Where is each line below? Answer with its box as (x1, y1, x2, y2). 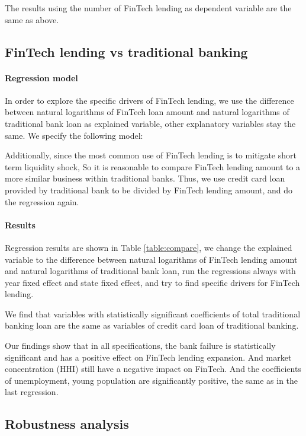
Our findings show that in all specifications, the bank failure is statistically (5, 339, 276, 352)
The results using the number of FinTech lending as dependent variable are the (5, 2, 292, 14)
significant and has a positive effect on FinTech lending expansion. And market (5, 351, 292, 363)
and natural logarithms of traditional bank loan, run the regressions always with (5, 265, 296, 277)
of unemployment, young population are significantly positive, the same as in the (5, 374, 298, 386)
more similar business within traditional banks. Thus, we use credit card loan (5, 172, 285, 184)
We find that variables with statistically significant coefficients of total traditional (5, 307, 301, 320)
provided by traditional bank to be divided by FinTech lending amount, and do (5, 183, 293, 196)
